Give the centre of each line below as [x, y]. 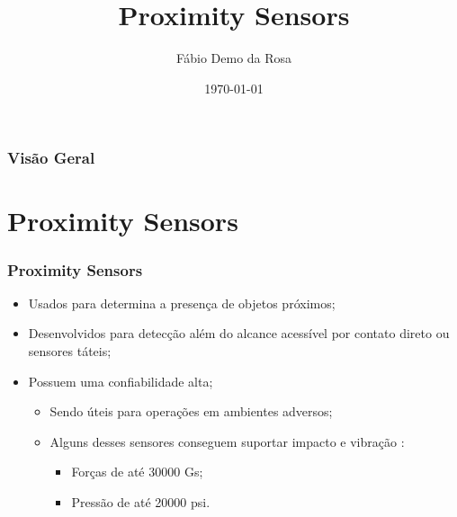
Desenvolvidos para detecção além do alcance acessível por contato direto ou [239, 333]
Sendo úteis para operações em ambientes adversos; [191, 411]
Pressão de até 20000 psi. [141, 501]
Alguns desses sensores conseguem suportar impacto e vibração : [227, 441]
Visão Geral [51, 158]
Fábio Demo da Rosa [234, 58]
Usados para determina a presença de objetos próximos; [182, 303]
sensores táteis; [70, 351]
